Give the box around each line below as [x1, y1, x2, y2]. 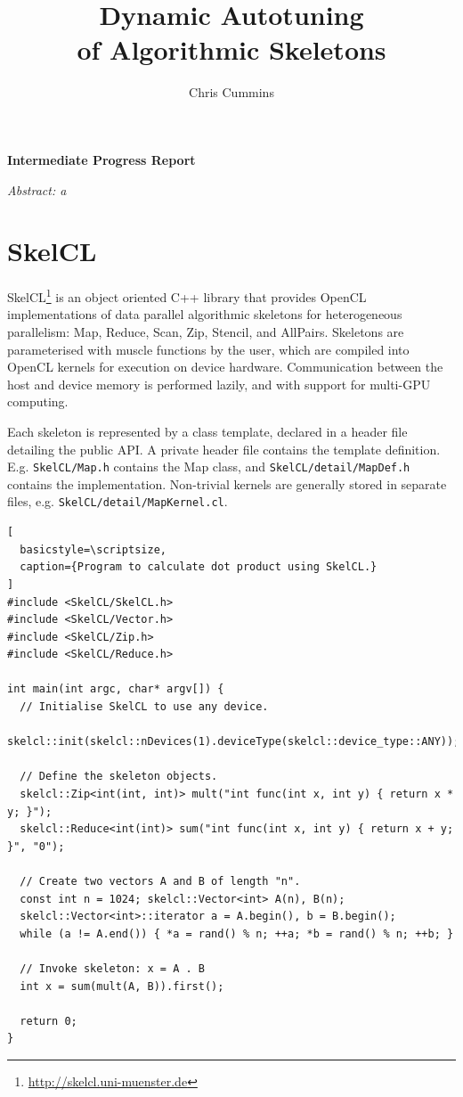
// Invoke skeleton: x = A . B [20, 962, 205, 975]
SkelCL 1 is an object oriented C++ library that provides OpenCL [7, 285, 367, 306]
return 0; [20, 1014, 77, 1027]
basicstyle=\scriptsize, [20, 543, 167, 556]
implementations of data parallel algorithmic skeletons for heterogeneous [7, 305, 402, 323]
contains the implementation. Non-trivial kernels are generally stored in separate [7, 474, 447, 493]
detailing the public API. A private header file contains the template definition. [7, 439, 441, 458]
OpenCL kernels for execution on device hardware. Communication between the [7, 357, 443, 376]
